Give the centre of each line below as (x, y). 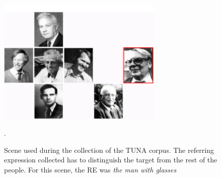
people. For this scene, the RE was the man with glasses (90, 169)
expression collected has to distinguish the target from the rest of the (111, 160)
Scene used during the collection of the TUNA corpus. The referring (109, 150)
